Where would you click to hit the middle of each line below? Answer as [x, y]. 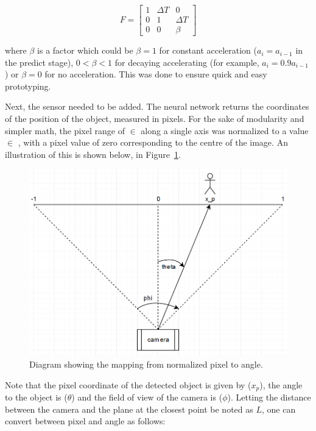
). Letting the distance [269, 397]
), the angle [281, 384]
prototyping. [28, 86]
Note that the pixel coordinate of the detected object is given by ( [128, 384]
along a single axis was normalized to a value [225, 130]
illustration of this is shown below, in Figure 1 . [93, 154]
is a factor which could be [85, 50]
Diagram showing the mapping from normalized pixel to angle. [146, 364]
